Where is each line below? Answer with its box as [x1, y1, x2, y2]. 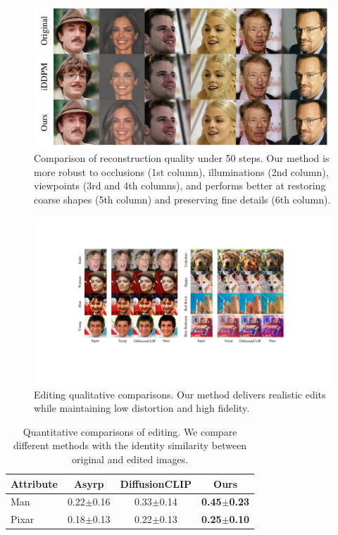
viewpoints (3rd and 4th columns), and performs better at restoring [34, 178, 326, 193]
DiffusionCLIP [120, 476, 192, 491]
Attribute [11, 476, 58, 491]
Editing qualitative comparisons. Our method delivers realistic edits [34, 386, 326, 401]
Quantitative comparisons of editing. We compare [23, 424, 237, 439]
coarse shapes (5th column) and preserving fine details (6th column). [34, 191, 331, 206]
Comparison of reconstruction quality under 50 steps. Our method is [34, 151, 330, 165]
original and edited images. [72, 451, 189, 466]
